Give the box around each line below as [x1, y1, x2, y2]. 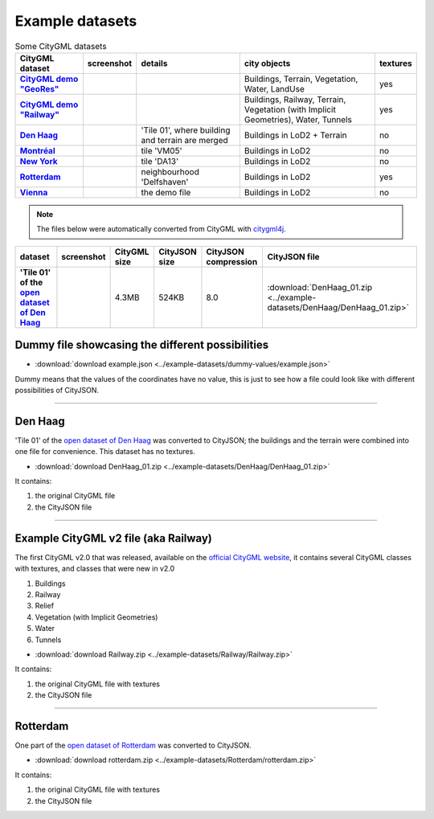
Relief [35, 601, 55, 611]
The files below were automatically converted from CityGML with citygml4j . [36, 224, 286, 234]
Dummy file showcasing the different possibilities [14, 338, 269, 352]
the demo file [141, 186, 191, 198]
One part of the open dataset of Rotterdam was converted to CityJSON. [14, 740, 252, 750]
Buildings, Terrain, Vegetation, [244, 73, 358, 84]
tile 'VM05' [141, 145, 182, 156]
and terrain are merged [141, 134, 228, 145]
